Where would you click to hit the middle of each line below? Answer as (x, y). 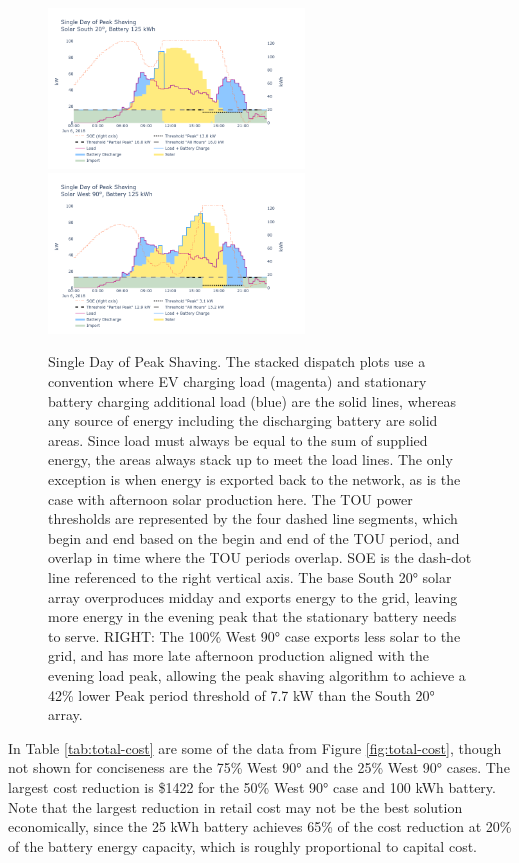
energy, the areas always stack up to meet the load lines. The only (250, 459)
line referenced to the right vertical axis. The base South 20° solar (250, 576)
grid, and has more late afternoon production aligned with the (239, 655)
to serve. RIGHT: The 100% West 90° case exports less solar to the (254, 635)
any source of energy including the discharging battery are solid (243, 420)
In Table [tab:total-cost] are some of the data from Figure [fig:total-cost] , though (255, 747)
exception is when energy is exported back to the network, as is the (254, 479)
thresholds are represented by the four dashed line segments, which (253, 518)
